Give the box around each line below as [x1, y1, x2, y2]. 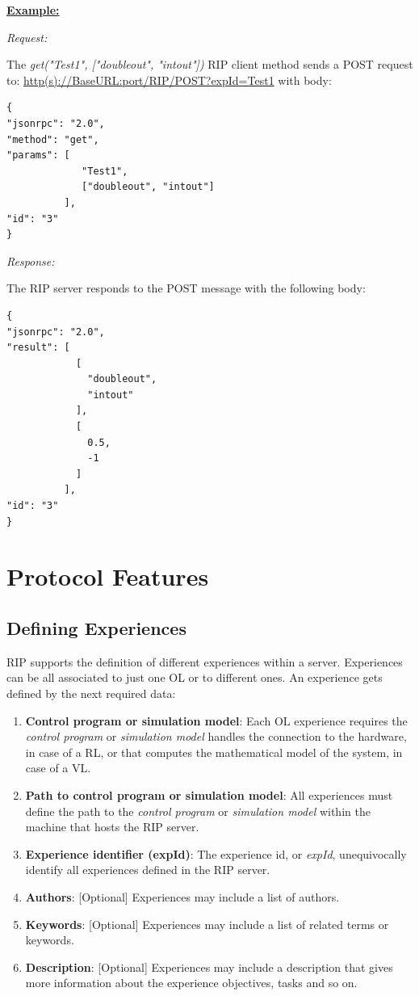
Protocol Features [6, 560, 209, 593]
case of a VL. [25, 759, 91, 776]
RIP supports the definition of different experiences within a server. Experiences [6, 653, 403, 670]
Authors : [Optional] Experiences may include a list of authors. [25, 888, 340, 905]
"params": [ [6, 149, 70, 162]
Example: [6, 2, 60, 18]
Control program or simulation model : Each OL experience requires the [25, 712, 408, 729]
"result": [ [6, 342, 70, 354]
